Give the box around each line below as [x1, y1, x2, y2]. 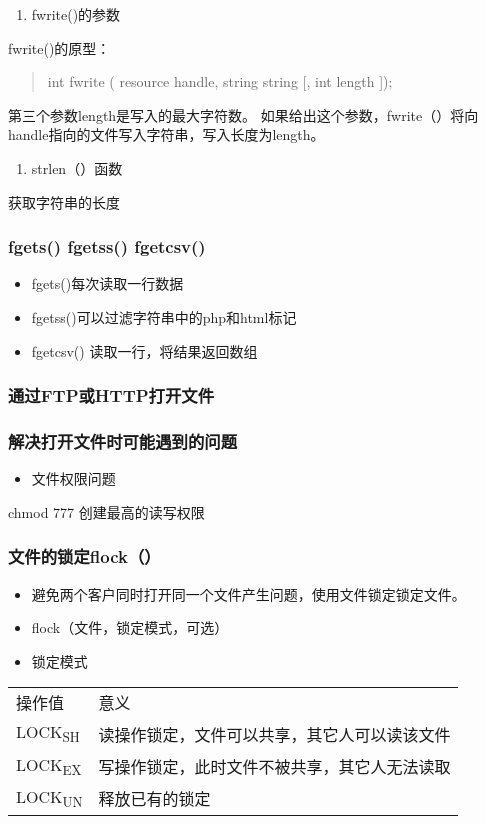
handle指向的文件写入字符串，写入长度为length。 [8, 124, 325, 145]
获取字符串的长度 [8, 191, 120, 212]
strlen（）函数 [31, 157, 123, 178]
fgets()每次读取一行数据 [31, 273, 184, 294]
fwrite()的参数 [31, 4, 121, 24]
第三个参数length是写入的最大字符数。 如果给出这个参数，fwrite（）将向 [8, 104, 479, 125]
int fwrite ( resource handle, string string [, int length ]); [47, 71, 393, 92]
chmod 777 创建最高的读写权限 [8, 501, 205, 522]
